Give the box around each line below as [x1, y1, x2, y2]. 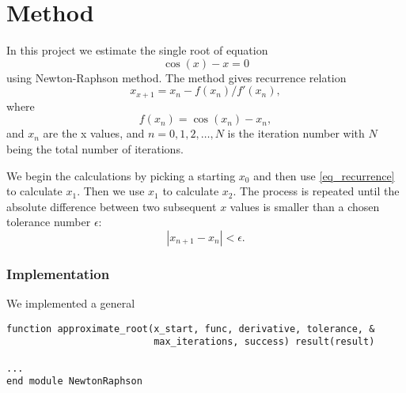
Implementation [6, 263, 110, 283]
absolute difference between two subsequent [6, 198, 217, 214]
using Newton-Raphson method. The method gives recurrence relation [6, 69, 347, 85]
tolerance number [6, 214, 91, 230]
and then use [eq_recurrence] [253, 167, 395, 183]
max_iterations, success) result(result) [154, 336, 375, 348]
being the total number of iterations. [6, 140, 184, 157]
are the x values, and [43, 125, 145, 142]
